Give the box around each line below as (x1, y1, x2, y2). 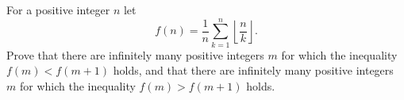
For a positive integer (6, 2, 110, 17)
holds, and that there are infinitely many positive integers (113, 62, 394, 79)
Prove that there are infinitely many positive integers (6, 46, 264, 63)
